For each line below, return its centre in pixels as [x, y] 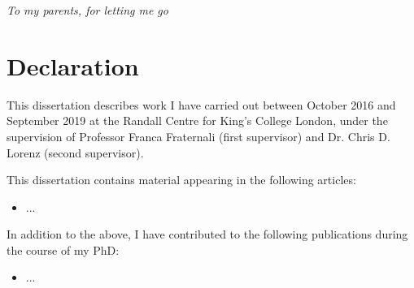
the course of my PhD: [63, 249]
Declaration [73, 65]
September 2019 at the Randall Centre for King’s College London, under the [197, 120]
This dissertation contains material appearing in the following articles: [181, 180]
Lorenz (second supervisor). [75, 152]
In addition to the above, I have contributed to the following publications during [207, 234]
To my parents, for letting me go [87, 10]
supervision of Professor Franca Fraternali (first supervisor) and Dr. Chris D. [198, 136]
